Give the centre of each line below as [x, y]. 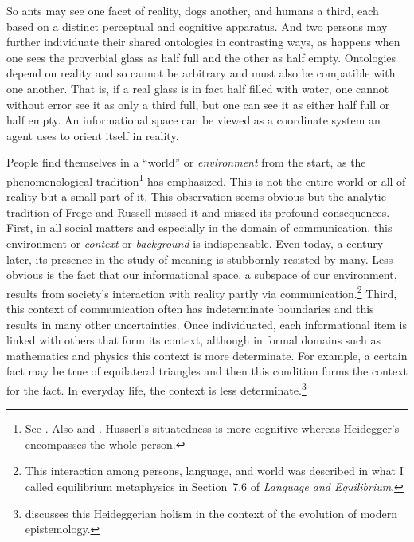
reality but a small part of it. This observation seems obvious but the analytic [196, 196]
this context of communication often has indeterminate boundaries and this [190, 308]
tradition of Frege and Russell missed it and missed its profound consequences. [198, 212]
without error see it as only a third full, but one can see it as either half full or [198, 104]
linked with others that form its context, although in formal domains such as [193, 340]
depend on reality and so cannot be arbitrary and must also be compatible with [201, 73]
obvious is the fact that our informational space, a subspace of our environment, [202, 275]
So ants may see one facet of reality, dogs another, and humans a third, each [193, 10]
